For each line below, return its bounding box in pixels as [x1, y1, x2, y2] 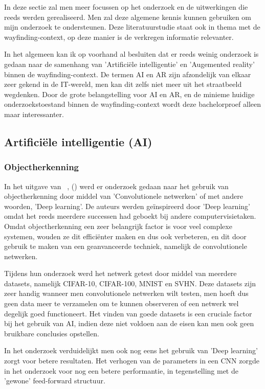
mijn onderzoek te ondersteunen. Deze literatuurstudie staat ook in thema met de [4, 21, 260, 32]
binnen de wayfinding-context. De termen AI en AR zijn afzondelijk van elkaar [4, 68, 251, 79]
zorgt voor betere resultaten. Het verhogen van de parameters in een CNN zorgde [4, 355, 259, 366]
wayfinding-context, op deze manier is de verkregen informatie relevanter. [4, 31, 234, 42]
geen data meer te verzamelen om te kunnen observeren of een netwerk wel [4, 298, 239, 309]
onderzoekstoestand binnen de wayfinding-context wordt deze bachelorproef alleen [4, 99, 261, 109]
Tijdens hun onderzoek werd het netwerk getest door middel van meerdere [4, 268, 237, 279]
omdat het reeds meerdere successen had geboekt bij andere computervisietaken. [4, 211, 256, 221]
